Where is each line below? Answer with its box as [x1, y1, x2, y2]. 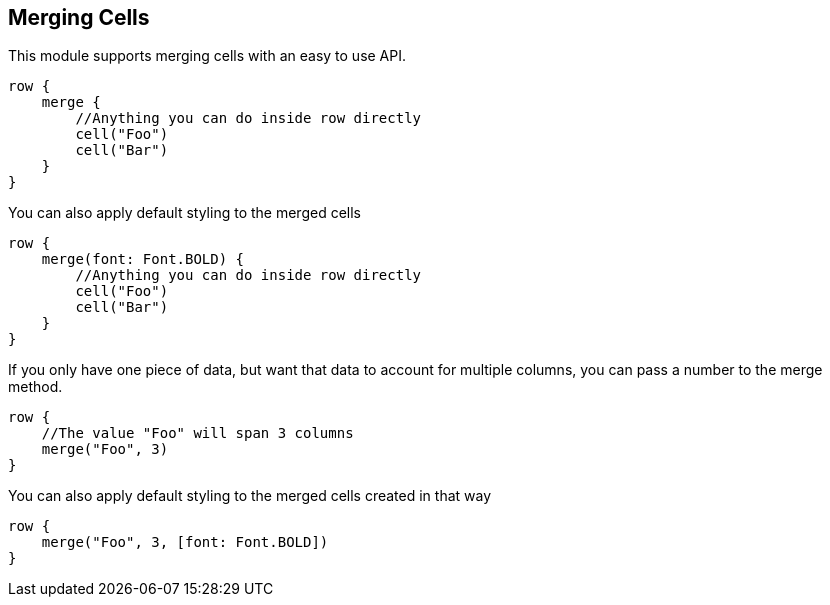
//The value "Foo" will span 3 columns [41, 425, 354, 442]
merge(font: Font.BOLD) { [41, 251, 245, 268]
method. [8, 378, 63, 396]
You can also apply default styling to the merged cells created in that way [8, 487, 492, 505]
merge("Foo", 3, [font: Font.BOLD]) [41, 534, 329, 551]
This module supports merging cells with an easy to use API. [8, 47, 407, 65]
